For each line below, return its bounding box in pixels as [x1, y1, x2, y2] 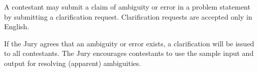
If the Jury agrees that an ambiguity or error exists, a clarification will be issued [4, 38, 254, 48]
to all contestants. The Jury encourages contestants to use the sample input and [4, 48, 254, 58]
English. [4, 21, 29, 32]
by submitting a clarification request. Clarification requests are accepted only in [4, 11, 252, 22]
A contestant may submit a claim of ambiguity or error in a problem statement [4, 2, 250, 12]
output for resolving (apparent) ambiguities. [4, 57, 141, 68]
